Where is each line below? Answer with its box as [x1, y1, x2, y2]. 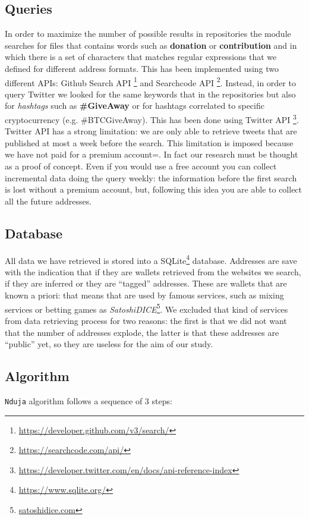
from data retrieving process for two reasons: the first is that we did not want [5, 314, 287, 326]
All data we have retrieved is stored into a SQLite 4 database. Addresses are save [5, 252, 297, 266]
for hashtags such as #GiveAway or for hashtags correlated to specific [5, 99, 264, 112]
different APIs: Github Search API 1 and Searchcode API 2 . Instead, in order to [5, 74, 296, 89]
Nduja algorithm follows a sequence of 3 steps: [5, 394, 172, 407]
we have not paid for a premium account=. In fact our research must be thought [5, 148, 298, 161]
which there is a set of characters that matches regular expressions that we [5, 51, 277, 63]
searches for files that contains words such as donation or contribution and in [5, 39, 297, 51]
